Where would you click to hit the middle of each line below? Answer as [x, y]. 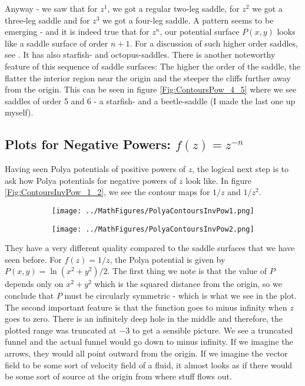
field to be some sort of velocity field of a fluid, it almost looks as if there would [149, 364]
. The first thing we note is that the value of [187, 271]
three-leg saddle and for [47, 20]
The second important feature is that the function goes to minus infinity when [146, 307]
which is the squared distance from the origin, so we [188, 284]
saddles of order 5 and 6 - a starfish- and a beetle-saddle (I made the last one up [150, 100]
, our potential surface [200, 32]
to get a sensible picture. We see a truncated [213, 330]
